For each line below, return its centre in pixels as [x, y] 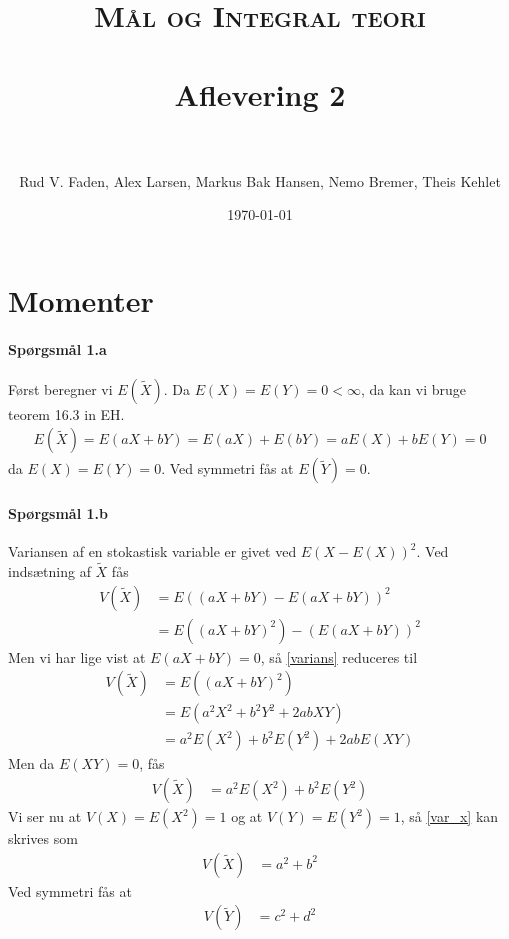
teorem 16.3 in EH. [66, 413]
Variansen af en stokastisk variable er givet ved [152, 551]
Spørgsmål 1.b [58, 513]
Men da [31, 763]
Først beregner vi [60, 388]
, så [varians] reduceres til [339, 656]
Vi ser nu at [45, 816]
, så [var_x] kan [449, 816]
